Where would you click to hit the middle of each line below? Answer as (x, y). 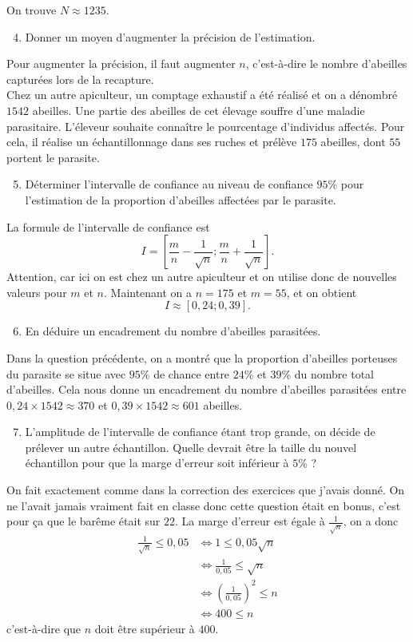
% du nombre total (328, 373)
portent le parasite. (53, 157)
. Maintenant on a (148, 292)
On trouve (32, 10)
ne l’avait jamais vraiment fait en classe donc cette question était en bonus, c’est (204, 505)
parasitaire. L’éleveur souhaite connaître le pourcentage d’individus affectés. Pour (206, 126)
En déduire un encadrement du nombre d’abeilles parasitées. (173, 331)
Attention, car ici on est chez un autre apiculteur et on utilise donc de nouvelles (202, 277)
